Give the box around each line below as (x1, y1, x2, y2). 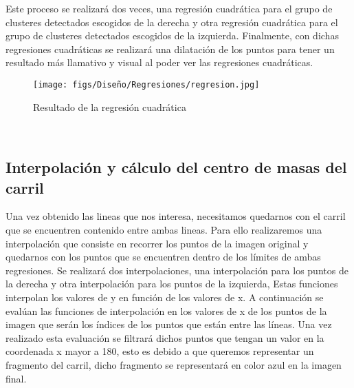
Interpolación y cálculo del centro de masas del (5, 156, 347, 178)
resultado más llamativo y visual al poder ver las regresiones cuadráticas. (5, 55, 313, 70)
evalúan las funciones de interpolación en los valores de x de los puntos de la (5, 303, 327, 318)
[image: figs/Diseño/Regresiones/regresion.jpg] (33, 79, 260, 90)
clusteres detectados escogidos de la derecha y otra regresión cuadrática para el (5, 14, 338, 29)
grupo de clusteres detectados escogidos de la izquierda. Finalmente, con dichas (5, 28, 339, 43)
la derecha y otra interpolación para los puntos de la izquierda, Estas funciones (5, 276, 338, 291)
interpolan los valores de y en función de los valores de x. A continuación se (5, 289, 324, 304)
